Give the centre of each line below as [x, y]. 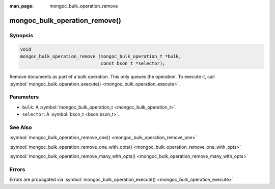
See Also [21, 127]
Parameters [24, 97]
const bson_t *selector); [133, 63]
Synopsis [21, 35]
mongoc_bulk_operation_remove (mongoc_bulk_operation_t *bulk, [101, 56]
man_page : [22, 6]
